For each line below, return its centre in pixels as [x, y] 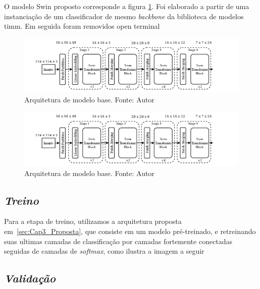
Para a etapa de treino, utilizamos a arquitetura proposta [93, 221]
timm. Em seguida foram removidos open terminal [82, 26]
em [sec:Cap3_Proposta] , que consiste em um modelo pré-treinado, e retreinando [130, 231]
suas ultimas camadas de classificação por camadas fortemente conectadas [118, 241]
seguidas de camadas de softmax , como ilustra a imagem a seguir [104, 251]
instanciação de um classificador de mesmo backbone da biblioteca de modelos [124, 16]
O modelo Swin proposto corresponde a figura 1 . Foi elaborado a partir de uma [127, 6]
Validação [30, 278]
